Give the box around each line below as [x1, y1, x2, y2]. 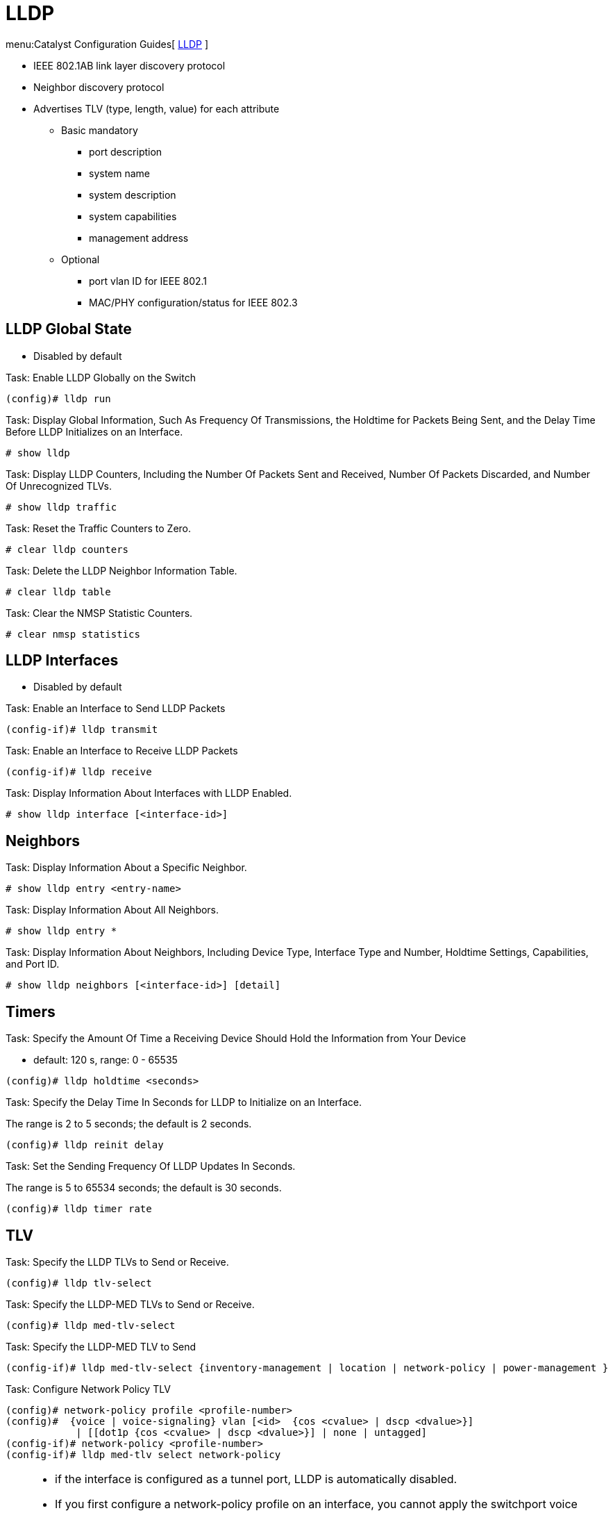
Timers [6, 1002, 56, 1020]
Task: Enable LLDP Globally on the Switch [6, 371, 196, 383]
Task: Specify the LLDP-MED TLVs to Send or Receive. [6, 1298, 255, 1310]
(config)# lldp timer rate [6, 1203, 152, 1215]
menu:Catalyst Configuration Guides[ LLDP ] [6, 38, 209, 50]
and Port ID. [6, 958, 60, 970]
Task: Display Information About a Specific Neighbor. [6, 861, 247, 874]
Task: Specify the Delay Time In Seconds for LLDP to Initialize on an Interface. [6, 1096, 362, 1109]
